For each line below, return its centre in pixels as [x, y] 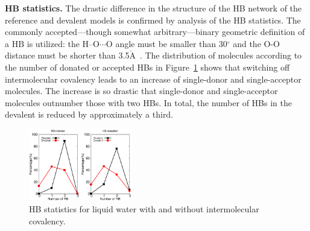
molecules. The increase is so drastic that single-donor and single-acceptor [141, 91]
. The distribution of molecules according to [221, 55]
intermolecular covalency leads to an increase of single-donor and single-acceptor [153, 79]
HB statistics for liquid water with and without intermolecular [144, 208]
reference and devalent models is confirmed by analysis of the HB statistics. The [153, 20]
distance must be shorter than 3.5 [67, 55]
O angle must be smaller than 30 [166, 43]
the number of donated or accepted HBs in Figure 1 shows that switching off [147, 67]
